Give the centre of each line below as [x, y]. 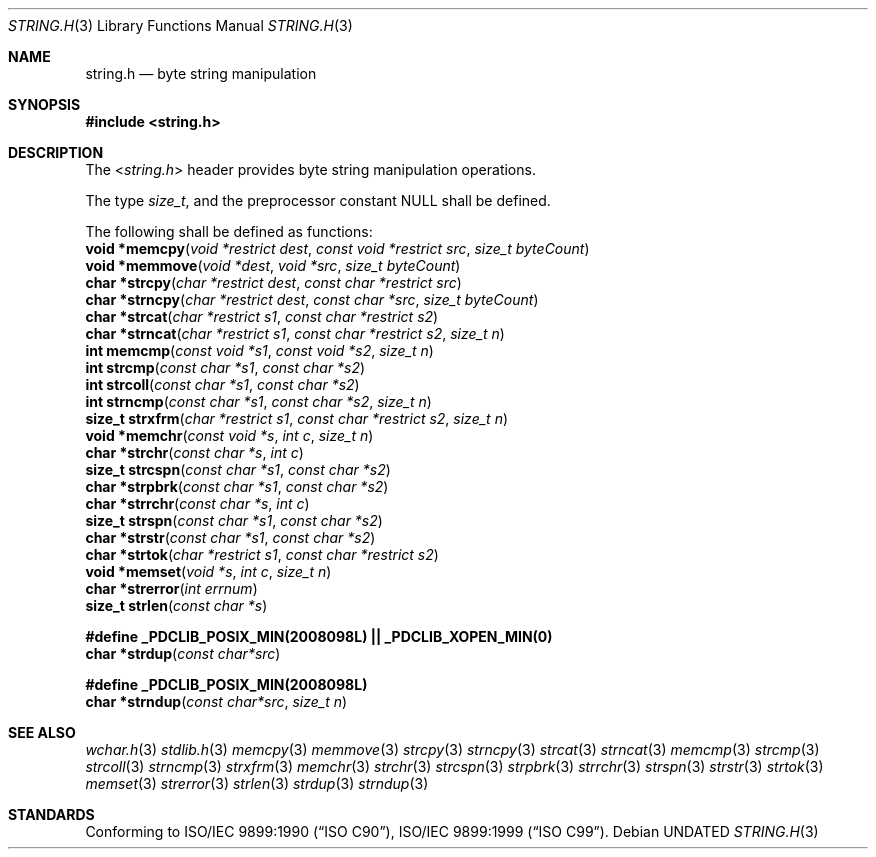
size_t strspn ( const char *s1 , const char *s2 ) [234, 520]
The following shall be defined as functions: [229, 231]
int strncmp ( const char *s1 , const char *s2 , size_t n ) [258, 401]
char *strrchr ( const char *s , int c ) [197, 503]
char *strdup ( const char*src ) [183, 653]
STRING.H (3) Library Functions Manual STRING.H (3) [180, 25]
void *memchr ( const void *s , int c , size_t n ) [229, 435]
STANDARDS [51, 814]
